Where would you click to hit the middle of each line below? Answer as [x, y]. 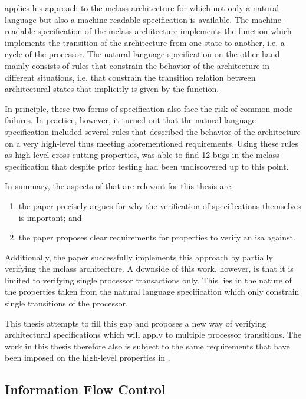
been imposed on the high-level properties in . [88, 357]
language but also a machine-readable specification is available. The [127, 19]
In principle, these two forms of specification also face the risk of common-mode [149, 108]
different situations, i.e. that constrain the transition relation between [130, 77]
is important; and [50, 217]
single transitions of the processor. [66, 303]
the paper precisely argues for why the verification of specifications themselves [160, 205]
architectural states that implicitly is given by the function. [112, 89]
